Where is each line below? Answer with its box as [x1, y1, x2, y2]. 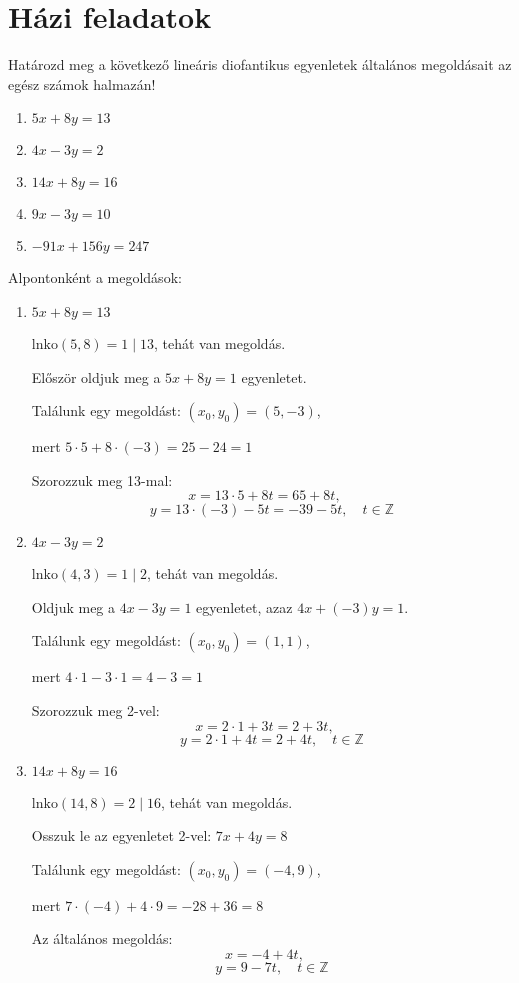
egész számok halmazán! [8, 73, 156, 94]
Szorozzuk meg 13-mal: [31, 469, 173, 490]
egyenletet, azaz [196, 596, 293, 617]
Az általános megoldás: [31, 928, 173, 949]
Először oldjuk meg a [31, 366, 161, 387]
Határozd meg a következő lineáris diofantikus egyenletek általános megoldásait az [8, 54, 512, 75]
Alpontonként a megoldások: [8, 267, 182, 288]
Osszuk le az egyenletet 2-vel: [31, 825, 212, 846]
